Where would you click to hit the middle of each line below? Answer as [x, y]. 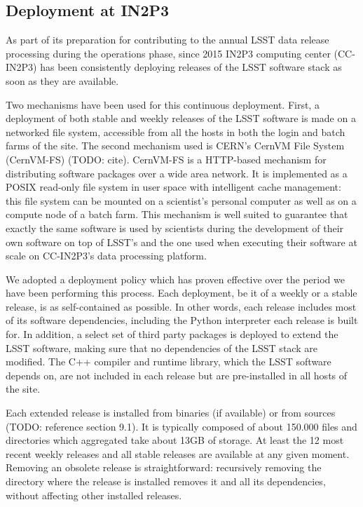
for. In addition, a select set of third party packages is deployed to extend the [172, 334]
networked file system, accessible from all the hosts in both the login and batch [176, 131]
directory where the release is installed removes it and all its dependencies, [166, 481]
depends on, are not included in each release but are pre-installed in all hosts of [177, 375]
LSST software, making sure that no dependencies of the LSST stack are [162, 347]
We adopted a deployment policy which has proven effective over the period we [175, 279]
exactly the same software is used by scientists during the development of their [175, 228]
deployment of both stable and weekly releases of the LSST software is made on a [181, 118]
